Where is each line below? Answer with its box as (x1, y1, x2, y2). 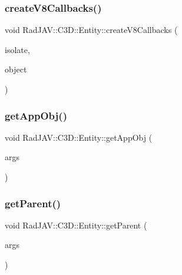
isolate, (5, 43, 30, 55)
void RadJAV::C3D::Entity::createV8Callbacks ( (5, 24, 178, 36)
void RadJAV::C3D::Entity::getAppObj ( (5, 131, 153, 143)
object (5, 63, 27, 75)
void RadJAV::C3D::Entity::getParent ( (5, 218, 147, 231)
